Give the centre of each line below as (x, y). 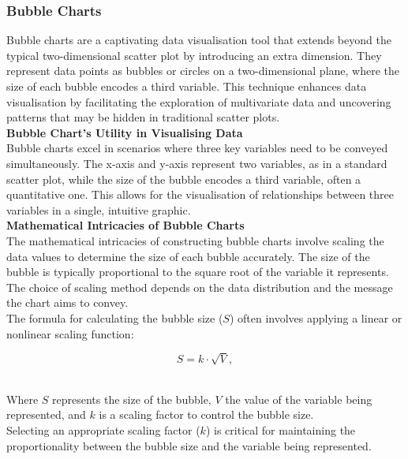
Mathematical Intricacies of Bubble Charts (125, 225)
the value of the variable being (299, 399)
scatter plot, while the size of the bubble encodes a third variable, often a (184, 179)
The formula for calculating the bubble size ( (115, 317)
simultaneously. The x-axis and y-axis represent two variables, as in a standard (197, 163)
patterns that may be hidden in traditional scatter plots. (143, 117)
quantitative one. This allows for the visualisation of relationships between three (200, 194)
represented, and (46, 414)
